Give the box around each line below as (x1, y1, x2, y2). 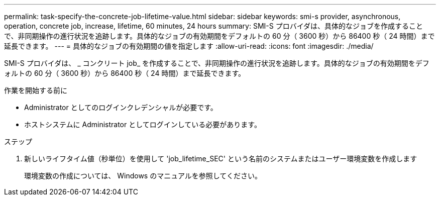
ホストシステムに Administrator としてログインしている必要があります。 (24, 120, 261, 129)
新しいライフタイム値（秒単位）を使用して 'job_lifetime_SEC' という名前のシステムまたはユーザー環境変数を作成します (24, 154, 417, 163)
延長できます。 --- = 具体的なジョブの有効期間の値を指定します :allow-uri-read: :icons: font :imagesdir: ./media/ (4, 42, 374, 50)
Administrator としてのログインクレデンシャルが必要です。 (24, 103, 217, 112)
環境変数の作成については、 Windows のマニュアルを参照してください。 (24, 171, 262, 180)
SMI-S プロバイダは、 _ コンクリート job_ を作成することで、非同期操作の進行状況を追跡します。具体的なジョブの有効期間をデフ (4, 59, 429, 67)
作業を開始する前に (4, 86, 67, 94)
